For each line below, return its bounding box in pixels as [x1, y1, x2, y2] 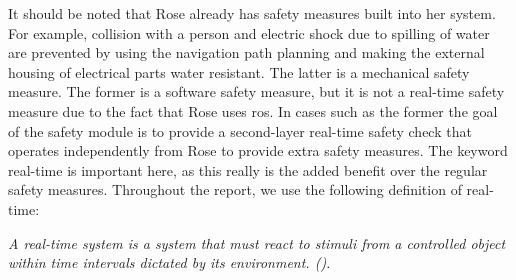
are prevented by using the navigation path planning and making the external [8, 42, 485, 63]
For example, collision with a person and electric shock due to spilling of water [8, 22, 490, 43]
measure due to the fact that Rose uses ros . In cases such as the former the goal [8, 100, 498, 121]
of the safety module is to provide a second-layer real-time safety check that [8, 120, 472, 141]
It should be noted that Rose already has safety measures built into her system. [8, 3, 496, 23]
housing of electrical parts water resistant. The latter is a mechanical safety [8, 61, 470, 82]
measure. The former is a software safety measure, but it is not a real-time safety [8, 81, 505, 102]
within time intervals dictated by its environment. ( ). [8, 252, 331, 273]
